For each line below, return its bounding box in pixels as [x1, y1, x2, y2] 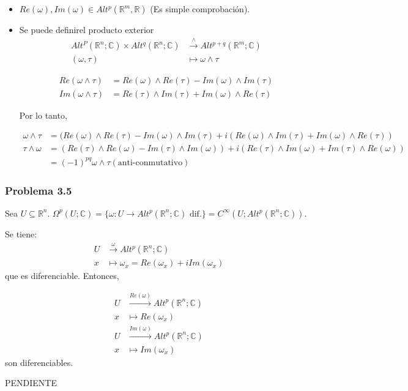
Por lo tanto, [19, 108, 67, 121]
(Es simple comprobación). [150, 2, 250, 15]
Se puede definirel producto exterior [19, 23, 154, 35]
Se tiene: [5, 227, 37, 240]
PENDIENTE [5, 376, 57, 389]
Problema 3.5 [5, 182, 72, 198]
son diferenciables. [5, 356, 73, 368]
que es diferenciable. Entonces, [5, 269, 119, 282]
